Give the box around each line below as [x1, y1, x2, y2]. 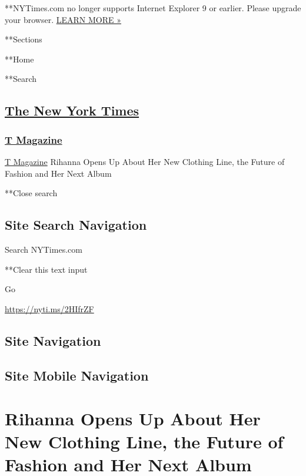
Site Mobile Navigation [5, 366, 149, 384]
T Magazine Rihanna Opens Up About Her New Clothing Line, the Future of [5, 155, 285, 167]
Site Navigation [5, 331, 101, 349]
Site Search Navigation [5, 216, 147, 234]
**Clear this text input [5, 263, 88, 275]
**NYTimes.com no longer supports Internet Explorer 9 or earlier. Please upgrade [5, 2, 301, 14]
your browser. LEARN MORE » [5, 13, 121, 25]
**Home [5, 52, 34, 65]
